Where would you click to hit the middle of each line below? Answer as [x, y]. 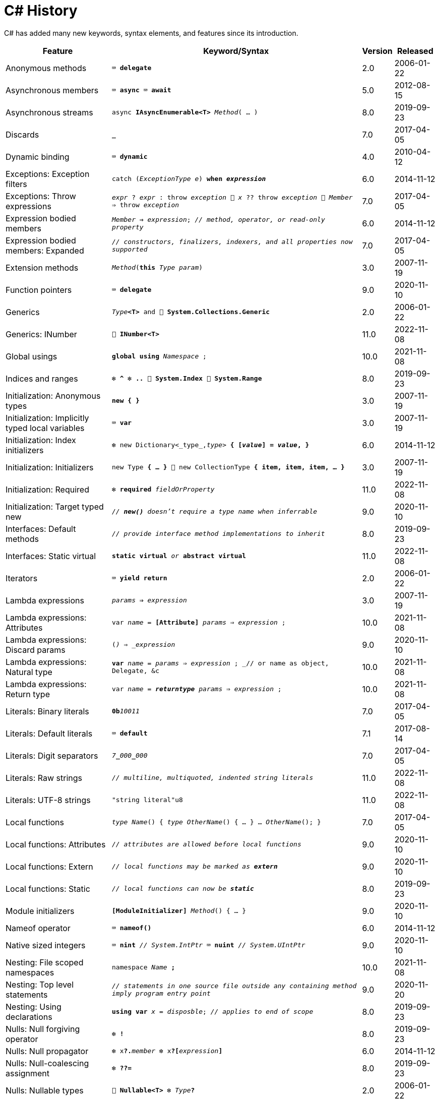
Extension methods [42, 267]
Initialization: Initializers [50, 467]
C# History [41, 11]
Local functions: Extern [49, 866]
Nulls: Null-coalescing [47, 1063]
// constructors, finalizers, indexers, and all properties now [232, 241]
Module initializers [40, 911]
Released [415, 51]
